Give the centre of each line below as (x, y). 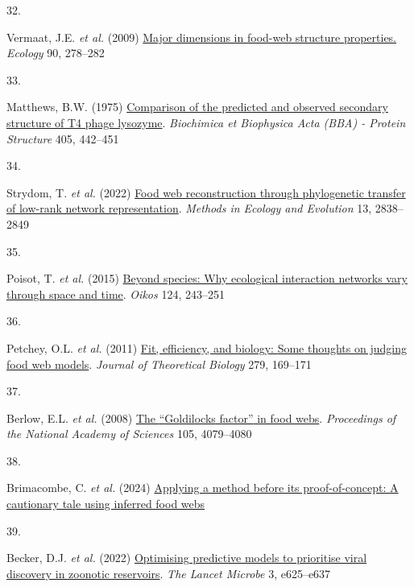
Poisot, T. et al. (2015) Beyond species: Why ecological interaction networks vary (207, 278)
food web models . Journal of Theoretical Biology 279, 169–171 (159, 364)
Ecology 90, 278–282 (56, 53)
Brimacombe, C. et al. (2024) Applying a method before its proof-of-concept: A (203, 488)
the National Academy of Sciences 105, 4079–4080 (129, 434)
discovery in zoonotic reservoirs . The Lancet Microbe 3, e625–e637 (169, 573)
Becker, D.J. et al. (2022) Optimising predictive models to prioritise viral (187, 558)
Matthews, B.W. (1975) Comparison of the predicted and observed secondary (197, 107)
